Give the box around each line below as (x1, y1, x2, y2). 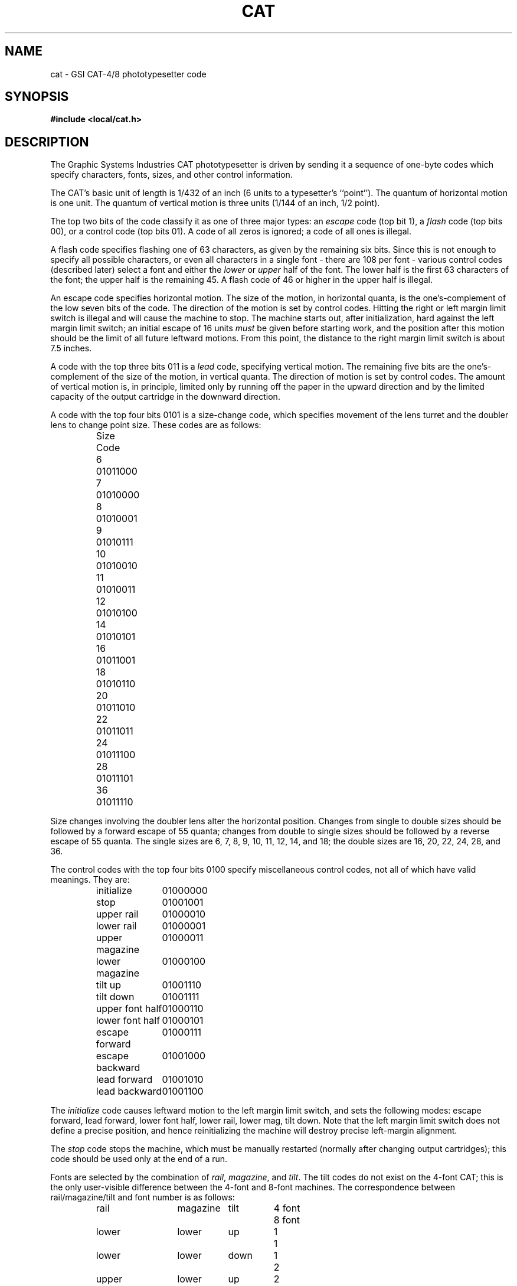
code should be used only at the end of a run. (50, 1154, 228, 1164)
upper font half (96, 1003, 162, 1015)
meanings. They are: (50, 874, 130, 885)
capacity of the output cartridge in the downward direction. (50, 391, 280, 402)
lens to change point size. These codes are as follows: (50, 420, 261, 430)
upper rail (96, 908, 139, 921)
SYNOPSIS (5, 89, 69, 105)
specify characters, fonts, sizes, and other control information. (50, 169, 293, 180)
